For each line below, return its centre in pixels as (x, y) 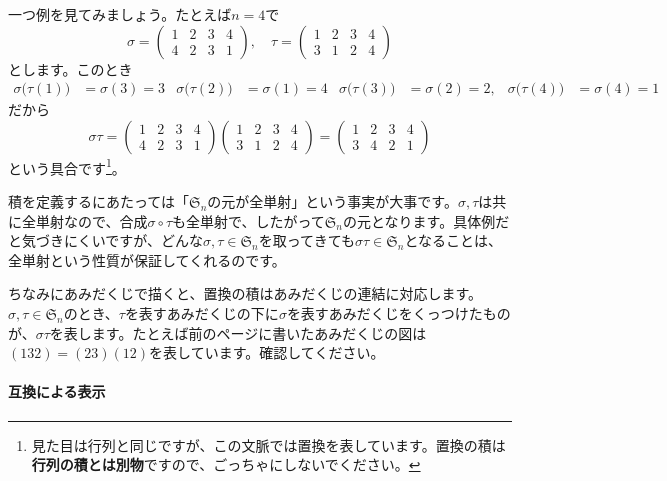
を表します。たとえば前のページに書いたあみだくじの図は (238, 332)
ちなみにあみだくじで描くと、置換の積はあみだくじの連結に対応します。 (245, 293)
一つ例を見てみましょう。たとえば (120, 14)
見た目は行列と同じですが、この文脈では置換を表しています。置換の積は (268, 444)
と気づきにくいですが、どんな (106, 240)
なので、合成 (105, 220)
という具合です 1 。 (67, 166)
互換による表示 (57, 391)
